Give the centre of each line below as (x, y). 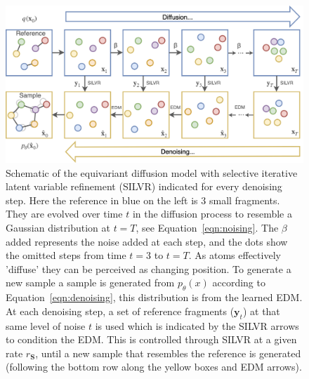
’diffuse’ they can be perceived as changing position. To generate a (149, 268)
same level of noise (46, 325)
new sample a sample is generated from (90, 282)
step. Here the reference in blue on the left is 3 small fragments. (143, 200)
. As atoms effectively (235, 255)
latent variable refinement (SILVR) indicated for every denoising (144, 186)
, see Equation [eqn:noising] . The (207, 227)
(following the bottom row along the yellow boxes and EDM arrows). (154, 367)
